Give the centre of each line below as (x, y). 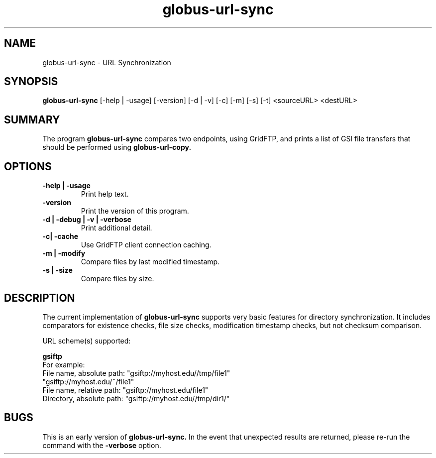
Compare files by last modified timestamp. (150, 262)
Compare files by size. (117, 279)
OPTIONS (28, 166)
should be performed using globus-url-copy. (117, 147)
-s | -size (57, 270)
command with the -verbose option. (102, 445)
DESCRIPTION (40, 298)
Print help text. (105, 194)
